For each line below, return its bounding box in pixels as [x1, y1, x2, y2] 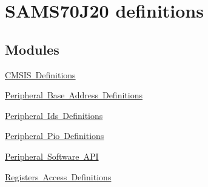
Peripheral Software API [5, 149, 99, 162]
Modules [5, 39, 59, 58]
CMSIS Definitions [5, 68, 76, 81]
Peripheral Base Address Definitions [5, 89, 143, 101]
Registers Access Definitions [5, 170, 112, 183]
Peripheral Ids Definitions [5, 109, 103, 121]
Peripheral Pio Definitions [5, 129, 104, 142]
